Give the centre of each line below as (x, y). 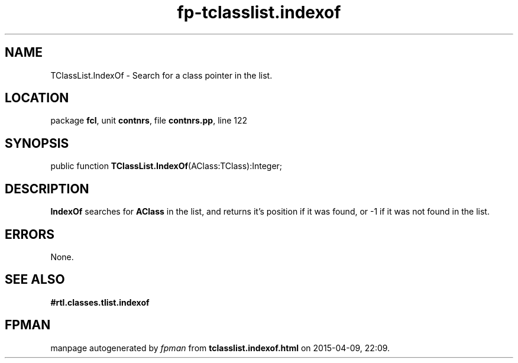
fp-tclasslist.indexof (259, 12)
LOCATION (37, 98)
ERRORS (30, 234)
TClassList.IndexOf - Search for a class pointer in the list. (161, 75)
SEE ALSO (35, 280)
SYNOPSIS (37, 143)
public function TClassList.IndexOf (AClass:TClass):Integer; (166, 166)
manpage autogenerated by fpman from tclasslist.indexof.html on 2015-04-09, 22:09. (220, 348)
